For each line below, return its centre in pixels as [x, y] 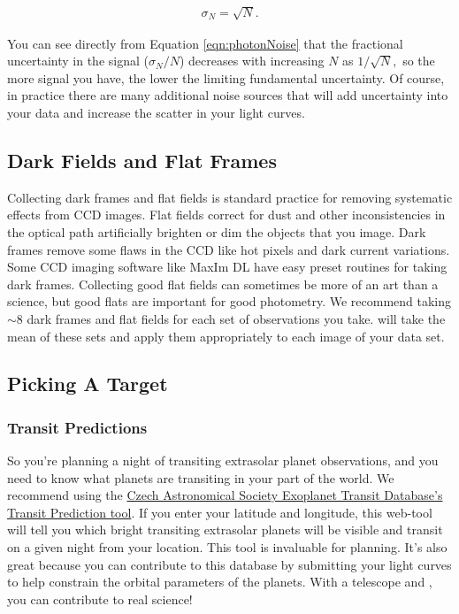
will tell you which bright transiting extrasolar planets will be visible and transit [225, 530]
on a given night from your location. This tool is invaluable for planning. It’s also [227, 547]
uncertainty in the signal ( [78, 61]
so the [419, 61]
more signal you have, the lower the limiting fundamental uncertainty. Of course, [226, 77]
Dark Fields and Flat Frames [142, 160]
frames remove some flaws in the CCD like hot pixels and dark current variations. [229, 249]
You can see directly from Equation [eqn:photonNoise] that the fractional [205, 43]
